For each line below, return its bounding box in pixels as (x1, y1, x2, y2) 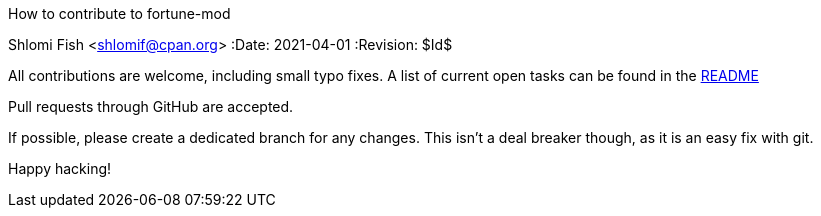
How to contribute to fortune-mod (8, 5, 231, 22)
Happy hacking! (8, 160, 112, 177)
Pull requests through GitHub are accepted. (8, 98, 294, 115)
